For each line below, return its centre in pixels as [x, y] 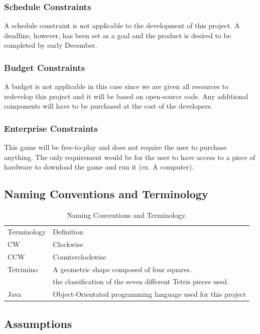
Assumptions [38, 323]
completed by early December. [51, 45]
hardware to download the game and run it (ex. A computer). [99, 167]
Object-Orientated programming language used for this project [149, 294]
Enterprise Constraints [51, 128]
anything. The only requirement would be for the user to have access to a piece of [130, 157]
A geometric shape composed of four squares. [122, 269]
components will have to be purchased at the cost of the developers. [108, 106]
